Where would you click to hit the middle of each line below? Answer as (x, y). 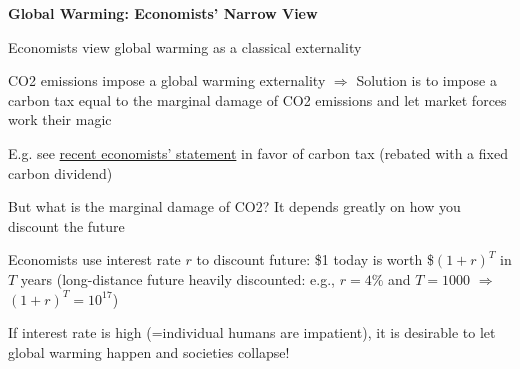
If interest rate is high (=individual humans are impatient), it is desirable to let (252, 332)
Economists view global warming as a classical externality (185, 46)
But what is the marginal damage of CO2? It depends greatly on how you (234, 206)
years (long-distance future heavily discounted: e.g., (178, 278)
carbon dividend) (60, 172)
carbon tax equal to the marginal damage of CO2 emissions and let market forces (257, 99)
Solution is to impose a (426, 80)
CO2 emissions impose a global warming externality (167, 80)
